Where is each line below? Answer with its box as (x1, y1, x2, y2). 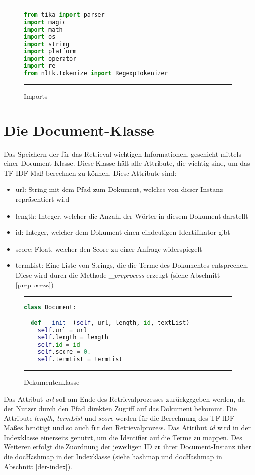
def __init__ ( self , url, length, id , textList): (31, 319, 193, 326)
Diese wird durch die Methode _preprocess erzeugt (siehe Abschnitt (15, 269, 220, 280)
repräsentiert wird (15, 193, 70, 204)
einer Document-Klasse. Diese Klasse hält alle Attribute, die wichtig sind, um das (4, 158, 250, 168)
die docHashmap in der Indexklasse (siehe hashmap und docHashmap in (4, 451, 222, 462)
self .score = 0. (37, 348, 91, 356)
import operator (24, 55, 77, 63)
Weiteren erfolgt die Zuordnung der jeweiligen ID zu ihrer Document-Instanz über (4, 442, 252, 452)
